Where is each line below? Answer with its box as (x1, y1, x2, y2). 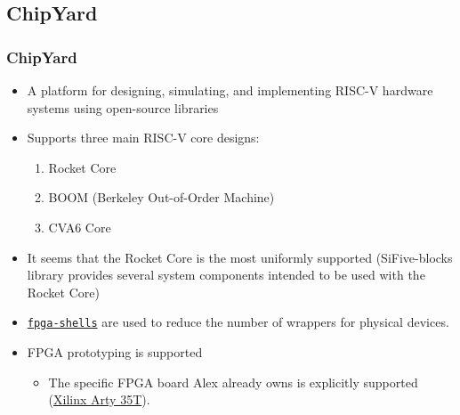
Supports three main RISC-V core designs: (27, 128, 260, 147)
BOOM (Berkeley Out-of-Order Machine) (48, 188, 275, 207)
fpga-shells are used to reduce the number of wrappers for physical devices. (27, 313, 449, 331)
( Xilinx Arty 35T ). (48, 390, 150, 409)
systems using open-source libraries (27, 98, 219, 117)
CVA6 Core (48, 217, 111, 236)
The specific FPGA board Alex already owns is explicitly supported (48, 372, 418, 391)
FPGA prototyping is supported (27, 343, 203, 361)
